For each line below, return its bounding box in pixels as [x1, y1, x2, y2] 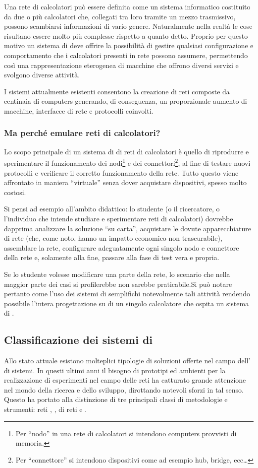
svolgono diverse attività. [4, 69, 80, 80]
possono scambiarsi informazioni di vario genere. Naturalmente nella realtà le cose [4, 21, 253, 31]
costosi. [4, 187, 26, 197]
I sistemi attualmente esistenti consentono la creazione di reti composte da [4, 86, 230, 96]
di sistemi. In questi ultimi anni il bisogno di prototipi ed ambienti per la [4, 365, 226, 375]
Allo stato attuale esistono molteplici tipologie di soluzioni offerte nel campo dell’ [4, 355, 251, 366]
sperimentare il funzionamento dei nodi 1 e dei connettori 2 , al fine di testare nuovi [4, 156, 251, 168]
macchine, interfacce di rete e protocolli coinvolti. [4, 105, 154, 116]
